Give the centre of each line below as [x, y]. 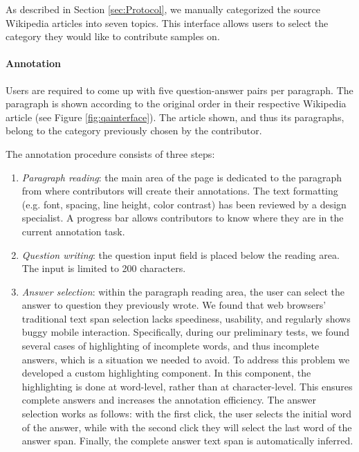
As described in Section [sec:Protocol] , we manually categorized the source [163, 9]
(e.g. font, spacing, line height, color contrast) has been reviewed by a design [184, 204]
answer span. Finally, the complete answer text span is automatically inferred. [187, 441]
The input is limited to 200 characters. [104, 268]
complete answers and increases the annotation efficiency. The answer [169, 400]
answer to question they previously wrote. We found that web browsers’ [174, 305]
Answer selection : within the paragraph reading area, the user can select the [183, 291]
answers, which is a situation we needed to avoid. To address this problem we [186, 359]
